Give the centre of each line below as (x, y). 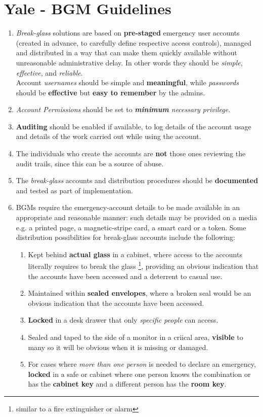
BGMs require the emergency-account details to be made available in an (128, 207)
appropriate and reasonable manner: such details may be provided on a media (137, 217)
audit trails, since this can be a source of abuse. (90, 163)
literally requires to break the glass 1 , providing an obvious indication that (143, 265)
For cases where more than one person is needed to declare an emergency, (142, 364)
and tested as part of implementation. (74, 190)
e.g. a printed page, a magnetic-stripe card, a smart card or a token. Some (131, 227)
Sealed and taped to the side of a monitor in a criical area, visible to (136, 337)
